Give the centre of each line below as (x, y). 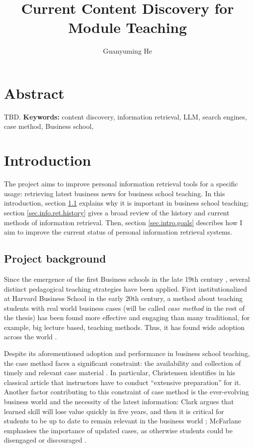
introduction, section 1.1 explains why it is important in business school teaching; (127, 203)
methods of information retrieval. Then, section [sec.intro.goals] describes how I (123, 222)
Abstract (34, 93)
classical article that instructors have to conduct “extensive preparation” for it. (123, 382)
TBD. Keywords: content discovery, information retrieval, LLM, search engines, (126, 116)
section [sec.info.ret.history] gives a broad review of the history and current (117, 212)
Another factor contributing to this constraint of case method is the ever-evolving (127, 392)
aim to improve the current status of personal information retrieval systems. (118, 232)
